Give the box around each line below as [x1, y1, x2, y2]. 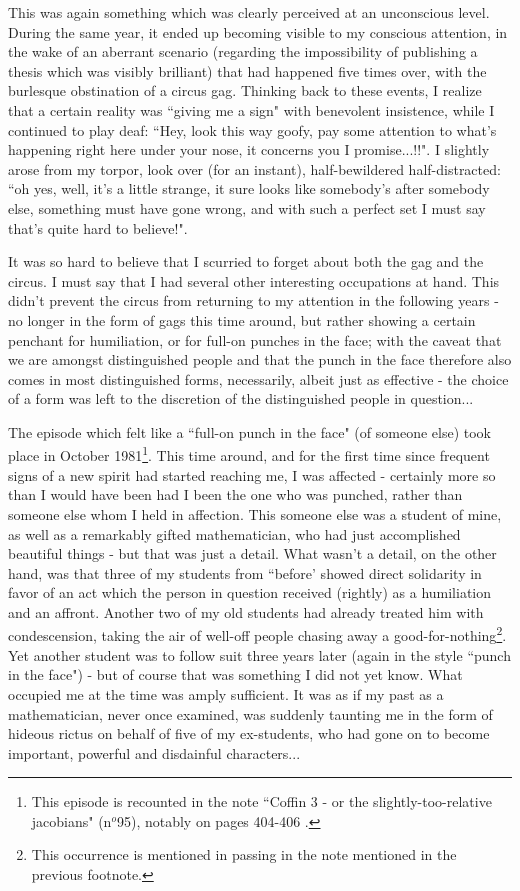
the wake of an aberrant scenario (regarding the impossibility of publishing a [8, 41, 478, 62]
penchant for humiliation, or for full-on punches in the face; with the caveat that [8, 329, 502, 350]
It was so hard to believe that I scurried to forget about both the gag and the [8, 251, 484, 272]
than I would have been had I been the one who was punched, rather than [8, 484, 463, 505]
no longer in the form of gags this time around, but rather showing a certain [8, 309, 476, 330]
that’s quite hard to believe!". [8, 217, 188, 238]
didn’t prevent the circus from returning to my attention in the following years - [8, 290, 499, 311]
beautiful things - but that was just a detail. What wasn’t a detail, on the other [8, 543, 497, 564]
